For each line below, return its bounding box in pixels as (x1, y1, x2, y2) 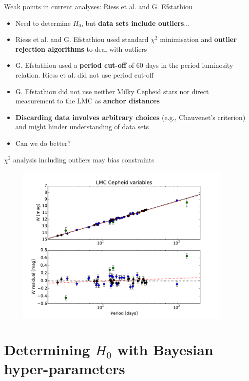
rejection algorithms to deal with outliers (15, 43, 147, 54)
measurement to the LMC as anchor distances (15, 96, 160, 106)
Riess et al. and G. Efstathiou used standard (15, 34, 149, 44)
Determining (4, 340, 90, 359)
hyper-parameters (4, 359, 125, 379)
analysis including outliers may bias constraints (13, 154, 154, 164)
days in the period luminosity (145, 60, 233, 70)
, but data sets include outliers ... (81, 18, 190, 28)
